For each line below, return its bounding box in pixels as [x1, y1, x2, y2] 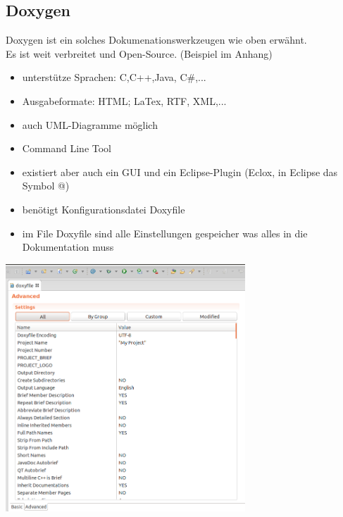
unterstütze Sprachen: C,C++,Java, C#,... [22, 70, 206, 85]
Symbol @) [22, 178, 70, 193]
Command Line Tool [22, 141, 111, 156]
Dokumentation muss [22, 239, 114, 254]
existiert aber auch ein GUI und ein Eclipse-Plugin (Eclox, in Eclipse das [22, 164, 338, 179]
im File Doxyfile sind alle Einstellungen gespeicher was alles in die [22, 225, 308, 240]
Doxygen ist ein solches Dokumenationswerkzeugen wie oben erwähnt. [6, 32, 307, 47]
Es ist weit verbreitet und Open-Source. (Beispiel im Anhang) [6, 46, 273, 61]
